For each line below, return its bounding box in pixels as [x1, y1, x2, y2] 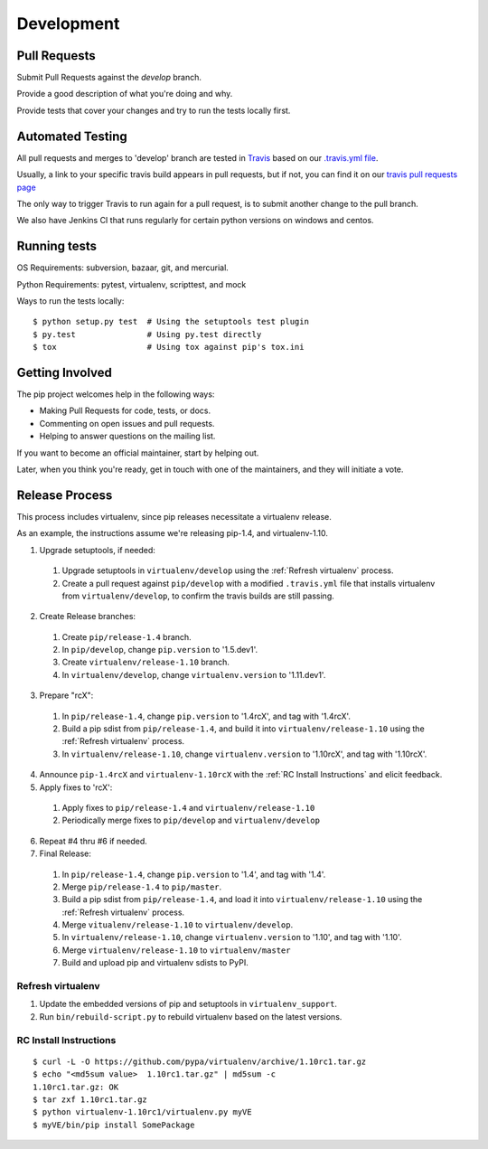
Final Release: [39, 848, 92, 859]
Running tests [16, 239, 98, 254]
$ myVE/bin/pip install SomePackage [33, 1119, 195, 1130]
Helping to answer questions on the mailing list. [39, 430, 216, 442]
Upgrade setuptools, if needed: [39, 544, 155, 555]
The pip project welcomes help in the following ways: [16, 389, 215, 400]
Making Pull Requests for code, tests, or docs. [39, 405, 211, 416]
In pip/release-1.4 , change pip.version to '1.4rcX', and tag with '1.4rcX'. [61, 711, 352, 721]
